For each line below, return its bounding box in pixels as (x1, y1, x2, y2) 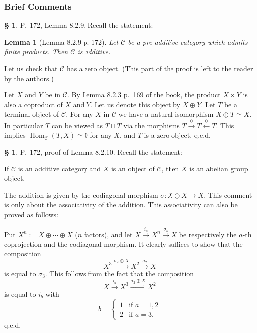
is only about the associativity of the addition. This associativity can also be (4, 199, 238, 210)
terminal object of (4, 109, 59, 119)
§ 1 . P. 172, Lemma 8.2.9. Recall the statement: (4, 20, 153, 30)
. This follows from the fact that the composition (45, 268, 194, 278)
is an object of (111, 163, 155, 173)
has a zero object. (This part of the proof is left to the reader (66, 63, 253, 73)
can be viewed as (52, 120, 103, 130)
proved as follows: (4, 209, 58, 219)
